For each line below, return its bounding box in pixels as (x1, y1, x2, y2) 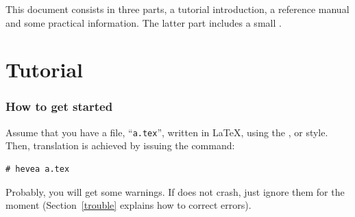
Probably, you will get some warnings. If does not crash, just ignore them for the (5, 184, 345, 199)
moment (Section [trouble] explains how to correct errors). (5, 198, 252, 212)
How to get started (5, 98, 113, 115)
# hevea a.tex (5, 164, 70, 175)
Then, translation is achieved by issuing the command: (5, 138, 235, 153)
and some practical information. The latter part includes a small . (5, 15, 282, 29)
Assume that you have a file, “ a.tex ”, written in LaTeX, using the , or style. (5, 125, 328, 139)
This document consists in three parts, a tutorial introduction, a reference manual (5, 2, 350, 16)
